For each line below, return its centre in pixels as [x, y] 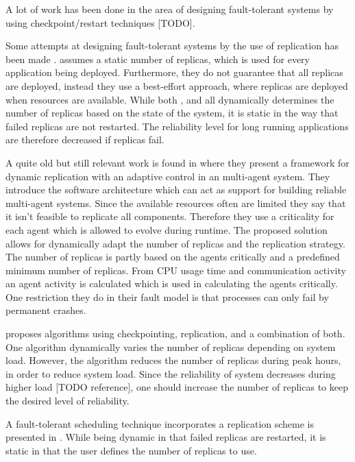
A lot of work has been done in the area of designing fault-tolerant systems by [170, 9]
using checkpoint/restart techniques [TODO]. [100, 22]
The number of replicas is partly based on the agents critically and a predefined [173, 257]
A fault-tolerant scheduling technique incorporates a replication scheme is [160, 423]
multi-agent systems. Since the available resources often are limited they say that [176, 203]
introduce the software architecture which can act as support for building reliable [176, 190]
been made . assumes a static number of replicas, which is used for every [158, 59]
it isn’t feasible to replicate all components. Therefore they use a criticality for [170, 216]
